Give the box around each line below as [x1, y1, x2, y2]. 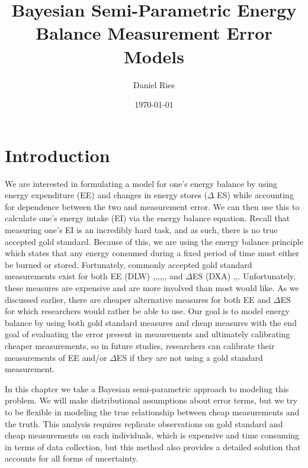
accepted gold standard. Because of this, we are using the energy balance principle [5, 235, 303, 247]
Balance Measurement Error [36, 21, 272, 45]
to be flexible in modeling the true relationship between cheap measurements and [5, 405, 300, 418]
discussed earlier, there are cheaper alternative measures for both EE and [5, 293, 271, 305]
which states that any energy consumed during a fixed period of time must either [5, 247, 300, 259]
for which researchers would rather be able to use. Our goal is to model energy [5, 305, 290, 317]
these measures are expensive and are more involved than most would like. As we [5, 281, 299, 293]
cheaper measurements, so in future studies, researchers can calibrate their [5, 339, 275, 351]
